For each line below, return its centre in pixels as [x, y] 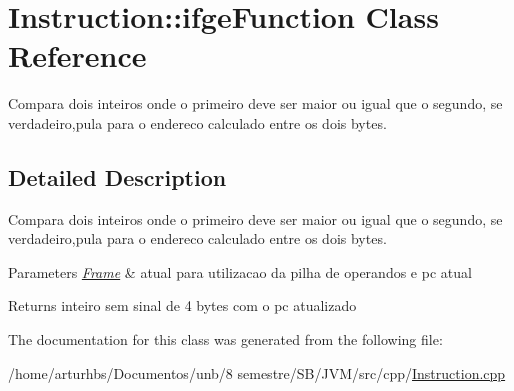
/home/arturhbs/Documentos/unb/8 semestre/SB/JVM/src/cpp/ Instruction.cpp [257, 372]
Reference [77, 55]
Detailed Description [117, 176]
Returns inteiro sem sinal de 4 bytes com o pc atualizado [182, 305]
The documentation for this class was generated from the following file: [225, 339]
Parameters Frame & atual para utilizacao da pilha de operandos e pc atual [240, 271]
